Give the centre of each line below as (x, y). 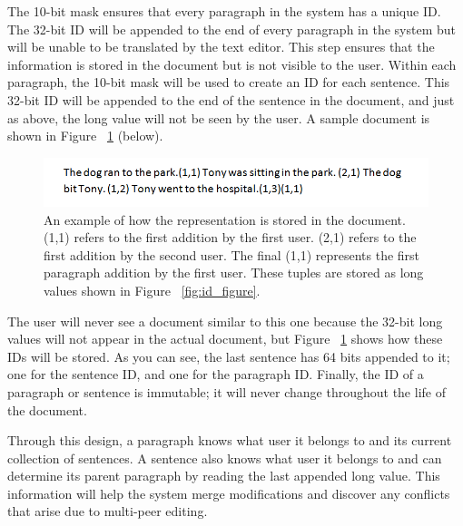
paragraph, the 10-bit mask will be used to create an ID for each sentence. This (229, 82)
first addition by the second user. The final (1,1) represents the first (232, 254)
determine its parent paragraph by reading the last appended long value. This (224, 476)
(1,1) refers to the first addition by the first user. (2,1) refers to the (230, 237)
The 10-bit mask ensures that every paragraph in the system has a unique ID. (224, 11)
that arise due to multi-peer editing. (108, 511)
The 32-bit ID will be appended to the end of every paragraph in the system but (231, 29)
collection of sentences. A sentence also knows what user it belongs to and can (225, 458)
